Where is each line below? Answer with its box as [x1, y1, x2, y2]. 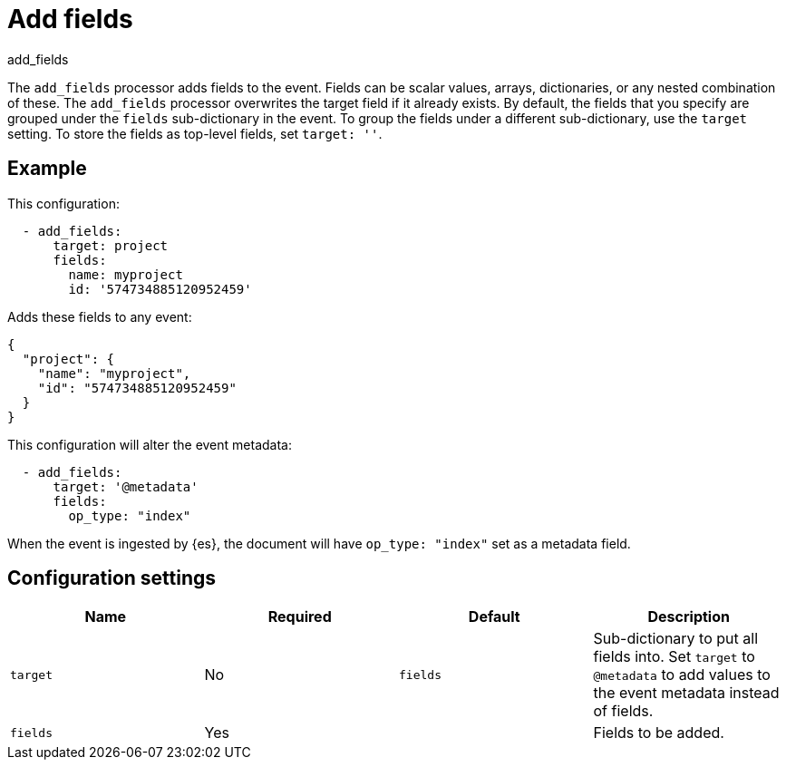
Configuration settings [7, 567, 217, 590]
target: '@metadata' [53, 479, 199, 494]
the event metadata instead [593, 684, 780, 703]
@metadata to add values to [593, 665, 771, 684]
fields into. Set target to [593, 647, 755, 666]
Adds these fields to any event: [7, 308, 192, 325]
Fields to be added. [593, 723, 724, 743]
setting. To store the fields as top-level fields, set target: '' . [7, 125, 383, 141]
